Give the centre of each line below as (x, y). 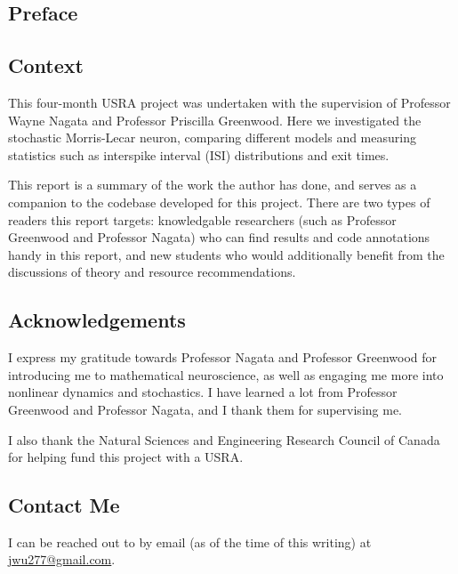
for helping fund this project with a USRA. (126, 457)
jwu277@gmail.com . (62, 559)
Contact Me (64, 505)
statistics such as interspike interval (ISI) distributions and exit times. (199, 154)
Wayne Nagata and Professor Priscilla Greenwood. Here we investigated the (215, 120)
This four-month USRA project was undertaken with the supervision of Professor (229, 102)
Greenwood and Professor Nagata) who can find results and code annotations (219, 237)
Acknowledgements (97, 320)
